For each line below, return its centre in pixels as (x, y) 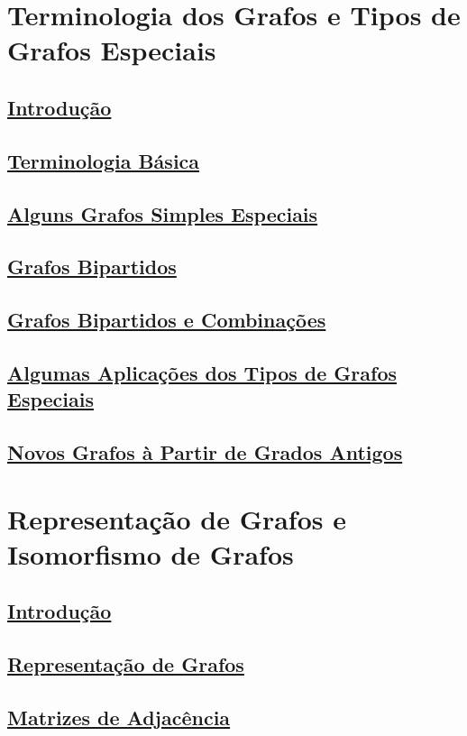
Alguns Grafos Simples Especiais (163, 213)
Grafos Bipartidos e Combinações (167, 320)
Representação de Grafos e (177, 518)
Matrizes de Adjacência (119, 717)
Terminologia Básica (104, 160)
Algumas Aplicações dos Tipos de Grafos (202, 372)
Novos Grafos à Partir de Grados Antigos (205, 452)
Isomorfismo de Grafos (151, 553)
